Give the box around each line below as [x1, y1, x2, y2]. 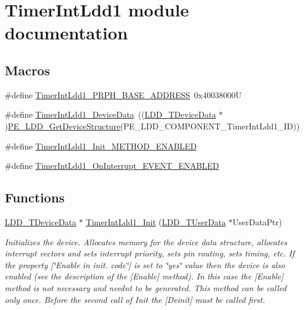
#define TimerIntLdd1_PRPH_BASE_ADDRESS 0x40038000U [5, 88, 242, 101]
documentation [5, 21, 128, 45]
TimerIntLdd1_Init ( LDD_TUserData [85, 215, 226, 228]
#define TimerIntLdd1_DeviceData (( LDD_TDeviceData [5, 108, 216, 121]
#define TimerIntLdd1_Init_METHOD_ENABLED [5, 139, 197, 152]
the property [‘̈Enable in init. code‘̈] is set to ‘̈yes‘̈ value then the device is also [5, 258, 285, 271]
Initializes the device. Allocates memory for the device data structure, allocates [5, 235, 288, 248]
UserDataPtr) [232, 215, 282, 228]
